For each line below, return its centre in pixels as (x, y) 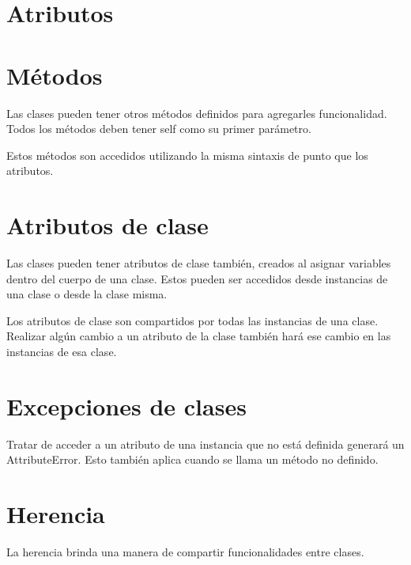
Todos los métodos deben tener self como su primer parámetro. (159, 129)
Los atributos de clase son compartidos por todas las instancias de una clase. (192, 320)
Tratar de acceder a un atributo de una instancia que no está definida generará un (205, 444)
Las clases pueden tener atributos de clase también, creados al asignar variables (199, 263)
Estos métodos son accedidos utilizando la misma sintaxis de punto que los (187, 155)
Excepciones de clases (126, 406)
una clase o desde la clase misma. (87, 294)
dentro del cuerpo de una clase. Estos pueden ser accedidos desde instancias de (197, 278)
